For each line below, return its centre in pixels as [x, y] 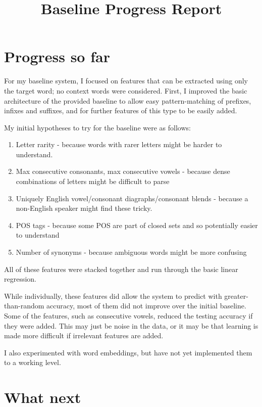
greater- [236, 296]
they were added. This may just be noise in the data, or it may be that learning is [131, 325]
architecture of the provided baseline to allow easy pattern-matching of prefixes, [128, 100]
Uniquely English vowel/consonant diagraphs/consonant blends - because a [132, 198]
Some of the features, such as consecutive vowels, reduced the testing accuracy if [128, 315]
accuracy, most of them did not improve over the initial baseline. [146, 306]
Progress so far [57, 56]
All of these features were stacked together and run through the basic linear [121, 269]
